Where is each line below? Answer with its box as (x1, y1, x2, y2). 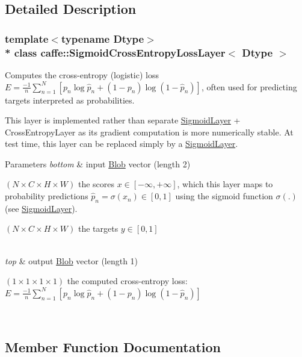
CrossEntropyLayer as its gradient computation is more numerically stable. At (5, 125, 294, 138)
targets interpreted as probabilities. (5, 93, 135, 106)
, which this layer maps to (177, 178, 273, 190)
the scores (78, 178, 115, 190)
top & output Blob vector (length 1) (5, 254, 138, 267)
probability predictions (5, 190, 88, 202)
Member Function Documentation (5, 337, 221, 356)
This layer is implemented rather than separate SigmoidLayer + (5, 114, 241, 126)
